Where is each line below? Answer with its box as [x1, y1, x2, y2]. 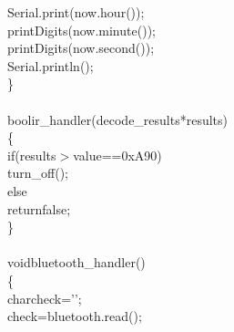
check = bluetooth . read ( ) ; [7, 306, 142, 326]
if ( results [7, 145, 56, 164]
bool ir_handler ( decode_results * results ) [7, 109, 229, 129]
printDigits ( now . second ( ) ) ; [7, 38, 155, 57]
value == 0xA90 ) [73, 145, 162, 164]
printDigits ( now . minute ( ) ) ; [7, 20, 156, 39]
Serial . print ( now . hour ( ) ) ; [7, 3, 145, 21]
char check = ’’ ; [7, 288, 82, 307]
